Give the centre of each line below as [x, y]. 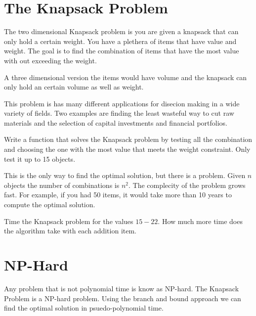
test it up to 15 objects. [40, 158]
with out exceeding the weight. [50, 60]
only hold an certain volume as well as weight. [74, 87]
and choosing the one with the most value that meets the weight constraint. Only [127, 149]
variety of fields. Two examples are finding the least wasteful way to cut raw [119, 113]
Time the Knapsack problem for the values [69, 221]
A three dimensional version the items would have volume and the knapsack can [126, 77]
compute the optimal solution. [50, 204]
